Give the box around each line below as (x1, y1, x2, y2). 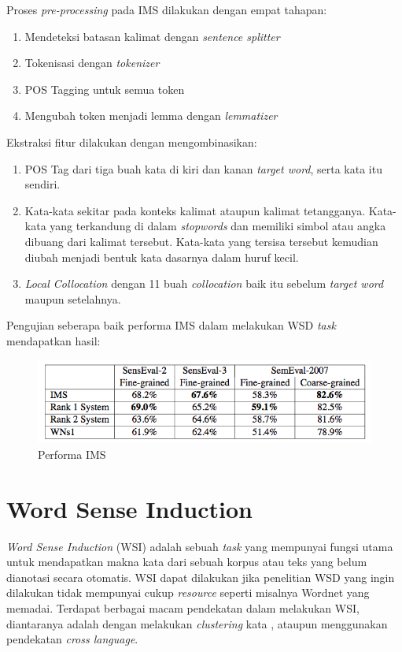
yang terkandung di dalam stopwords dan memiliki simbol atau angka (50, 218, 386, 234)
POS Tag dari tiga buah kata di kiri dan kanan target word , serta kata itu (24, 160, 382, 177)
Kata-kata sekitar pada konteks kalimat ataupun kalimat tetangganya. (24, 202, 366, 218)
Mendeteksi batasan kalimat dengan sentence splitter (24, 28, 280, 44)
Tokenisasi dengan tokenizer (24, 54, 160, 71)
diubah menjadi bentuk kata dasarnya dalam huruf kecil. (24, 248, 299, 265)
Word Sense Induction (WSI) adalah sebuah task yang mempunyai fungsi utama (6, 538, 393, 554)
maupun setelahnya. (24, 290, 121, 307)
